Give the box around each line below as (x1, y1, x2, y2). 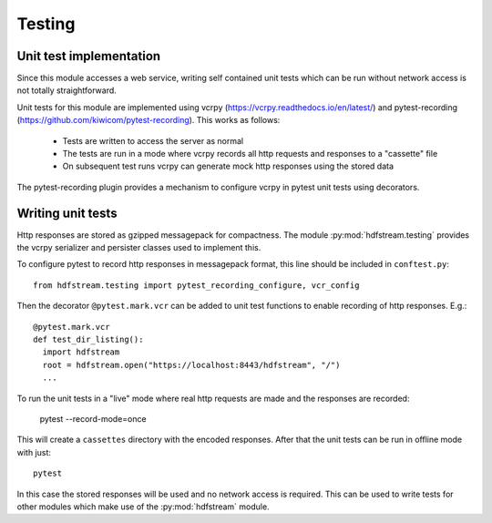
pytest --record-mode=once (39, 414, 147, 424)
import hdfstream (42, 347, 120, 357)
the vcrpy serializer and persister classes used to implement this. (16, 242, 261, 253)
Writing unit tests (16, 205, 118, 220)
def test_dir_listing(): (33, 334, 144, 345)
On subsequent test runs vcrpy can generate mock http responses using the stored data (62, 160, 395, 172)
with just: (16, 446, 52, 457)
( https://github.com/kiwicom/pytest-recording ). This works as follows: (16, 115, 281, 126)
